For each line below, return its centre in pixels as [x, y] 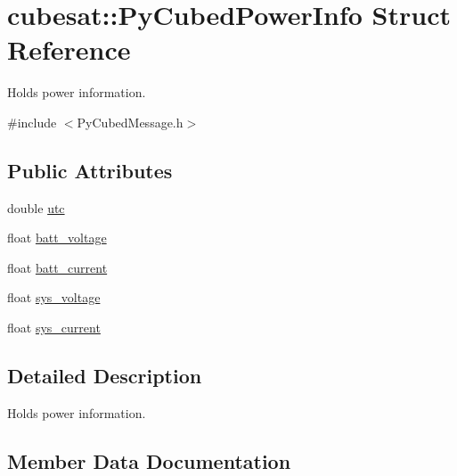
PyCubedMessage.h [130, 122]
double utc [36, 207]
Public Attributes [90, 170]
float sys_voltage [54, 297]
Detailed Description [105, 376]
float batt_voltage [57, 238]
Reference [69, 49]
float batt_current [57, 267]
